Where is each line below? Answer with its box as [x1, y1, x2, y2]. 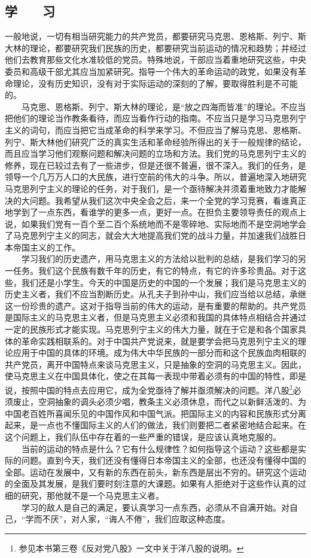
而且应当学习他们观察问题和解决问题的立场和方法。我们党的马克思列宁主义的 [5, 147, 306, 160]
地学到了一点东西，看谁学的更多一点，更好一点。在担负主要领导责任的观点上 [5, 206, 306, 218]
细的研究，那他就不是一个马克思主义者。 [5, 489, 164, 502]
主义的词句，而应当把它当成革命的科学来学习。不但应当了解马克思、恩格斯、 [5, 123, 306, 136]
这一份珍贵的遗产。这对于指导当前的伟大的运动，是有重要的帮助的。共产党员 [5, 299, 306, 312]
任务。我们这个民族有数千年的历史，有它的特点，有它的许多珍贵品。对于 [13, 264, 298, 277]
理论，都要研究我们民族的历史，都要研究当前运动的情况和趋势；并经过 [29, 41, 306, 54]
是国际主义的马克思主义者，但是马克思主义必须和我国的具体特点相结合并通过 [5, 311, 306, 324]
